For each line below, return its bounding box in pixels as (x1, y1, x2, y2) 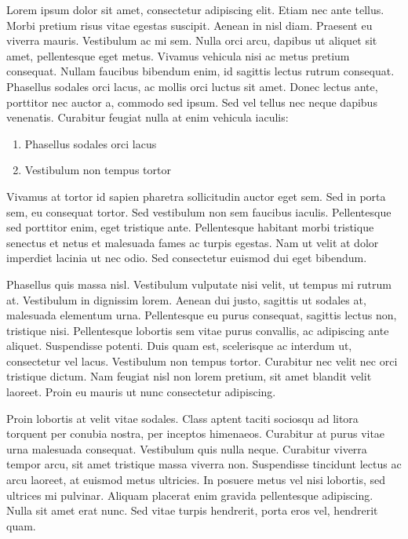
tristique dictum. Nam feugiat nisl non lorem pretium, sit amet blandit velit (6, 368, 372, 384)
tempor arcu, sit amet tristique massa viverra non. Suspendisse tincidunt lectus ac (6, 456, 402, 472)
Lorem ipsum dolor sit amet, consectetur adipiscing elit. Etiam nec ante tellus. (6, 2, 384, 17)
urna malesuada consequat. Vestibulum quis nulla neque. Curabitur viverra (6, 440, 367, 457)
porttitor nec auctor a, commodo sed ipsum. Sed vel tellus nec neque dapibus (6, 93, 377, 110)
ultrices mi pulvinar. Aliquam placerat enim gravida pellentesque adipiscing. (6, 486, 373, 503)
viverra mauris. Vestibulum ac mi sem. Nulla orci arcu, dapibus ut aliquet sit (6, 32, 377, 49)
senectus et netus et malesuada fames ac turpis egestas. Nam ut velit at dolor (6, 234, 379, 250)
